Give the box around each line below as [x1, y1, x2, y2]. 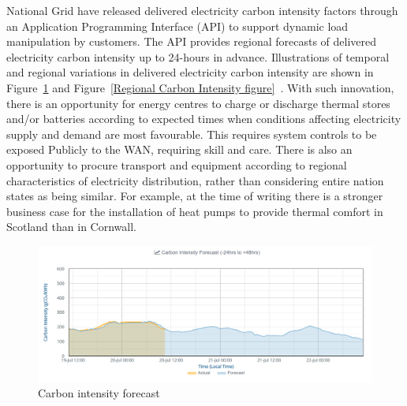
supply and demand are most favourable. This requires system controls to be [6, 125, 377, 142]
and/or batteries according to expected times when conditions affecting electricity [6, 110, 401, 127]
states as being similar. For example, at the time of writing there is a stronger [6, 188, 383, 204]
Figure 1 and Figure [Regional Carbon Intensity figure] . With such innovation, [6, 79, 394, 95]
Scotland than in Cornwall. [6, 218, 136, 235]
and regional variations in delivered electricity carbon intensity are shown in [6, 64, 374, 80]
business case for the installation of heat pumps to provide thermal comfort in [6, 203, 383, 219]
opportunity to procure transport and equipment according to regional [6, 156, 347, 173]
